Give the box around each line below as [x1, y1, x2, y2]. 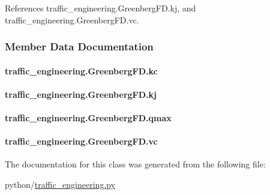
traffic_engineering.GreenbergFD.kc [5, 64, 158, 77]
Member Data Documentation [5, 39, 154, 54]
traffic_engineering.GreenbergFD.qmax [5, 112, 172, 124]
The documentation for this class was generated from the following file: [5, 158, 266, 170]
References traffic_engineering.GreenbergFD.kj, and [5, 2, 196, 14]
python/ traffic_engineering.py [5, 178, 116, 190]
